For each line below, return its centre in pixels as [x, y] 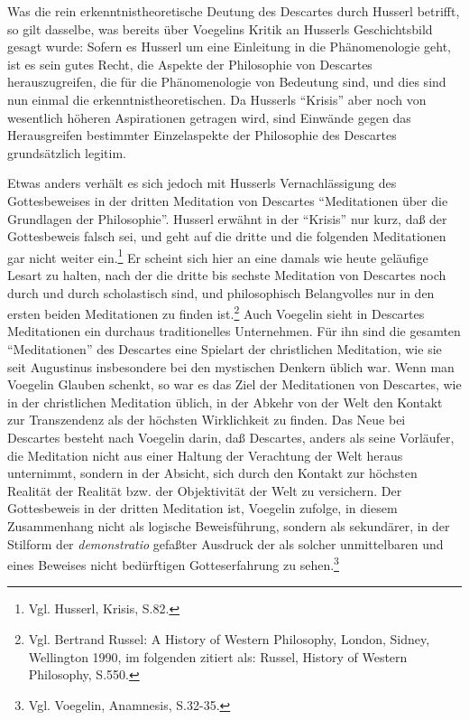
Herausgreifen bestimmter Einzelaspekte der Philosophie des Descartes [202, 135]
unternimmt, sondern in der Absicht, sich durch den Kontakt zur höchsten [212, 473]
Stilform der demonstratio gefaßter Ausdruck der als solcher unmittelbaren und [225, 543]
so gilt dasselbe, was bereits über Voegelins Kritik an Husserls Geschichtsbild [220, 28]
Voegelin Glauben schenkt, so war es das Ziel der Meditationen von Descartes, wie [234, 384]
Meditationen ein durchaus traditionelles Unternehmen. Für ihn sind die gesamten [234, 331]
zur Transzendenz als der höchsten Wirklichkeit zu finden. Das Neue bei [207, 420]
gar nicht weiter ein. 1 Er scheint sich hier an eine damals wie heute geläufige [218, 256]
